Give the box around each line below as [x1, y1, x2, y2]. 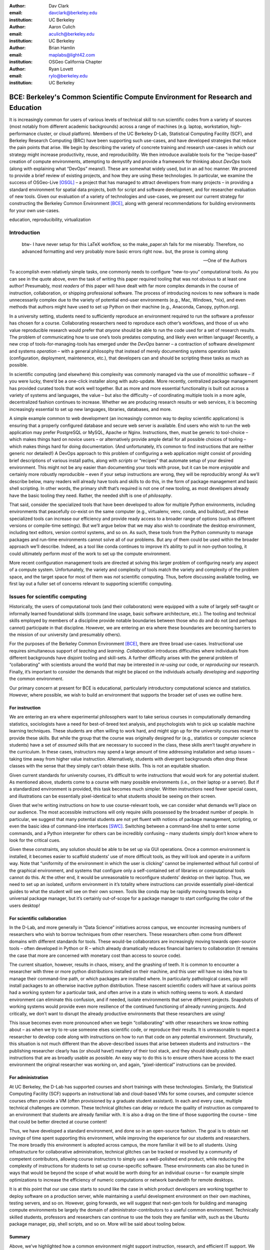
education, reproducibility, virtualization [9, 216, 91, 222]
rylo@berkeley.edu [48, 72, 88, 78]
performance [9, 130, 36, 136]
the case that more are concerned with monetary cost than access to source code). [9, 952, 182, 958]
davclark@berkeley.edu [48, 10, 97, 16]
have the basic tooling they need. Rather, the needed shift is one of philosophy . [9, 492, 172, 498]
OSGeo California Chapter [48, 59, 102, 65]
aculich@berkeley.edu [48, 30, 95, 37]
